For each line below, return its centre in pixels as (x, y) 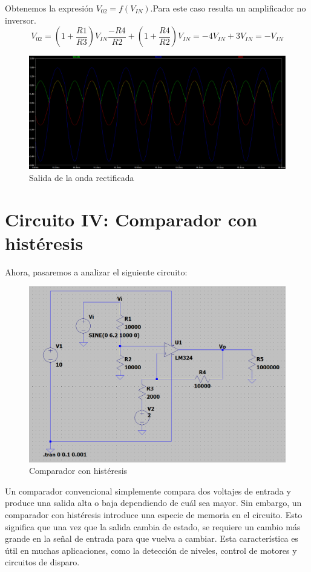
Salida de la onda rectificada (82, 177)
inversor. (21, 20)
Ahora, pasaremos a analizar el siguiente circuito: (96, 271)
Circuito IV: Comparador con (131, 219)
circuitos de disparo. (42, 562)
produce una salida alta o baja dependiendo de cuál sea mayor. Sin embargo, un (153, 503)
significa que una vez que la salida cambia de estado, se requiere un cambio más (153, 526)
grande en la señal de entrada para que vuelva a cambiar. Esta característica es (152, 538)
